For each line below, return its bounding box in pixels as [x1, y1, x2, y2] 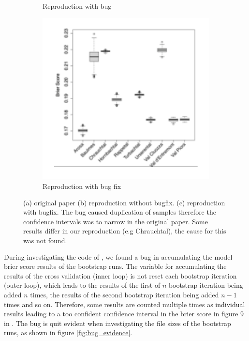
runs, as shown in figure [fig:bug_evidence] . [4, 327, 132, 338]
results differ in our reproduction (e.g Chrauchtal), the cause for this [23, 226, 226, 236]
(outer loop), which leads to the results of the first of [4, 280, 161, 290]
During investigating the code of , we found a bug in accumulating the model [4, 251, 233, 262]
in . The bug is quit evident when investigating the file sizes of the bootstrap [4, 318, 231, 328]
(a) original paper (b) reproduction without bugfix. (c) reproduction [23, 197, 225, 207]
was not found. [23, 235, 67, 245]
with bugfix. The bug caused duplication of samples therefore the [23, 207, 216, 217]
